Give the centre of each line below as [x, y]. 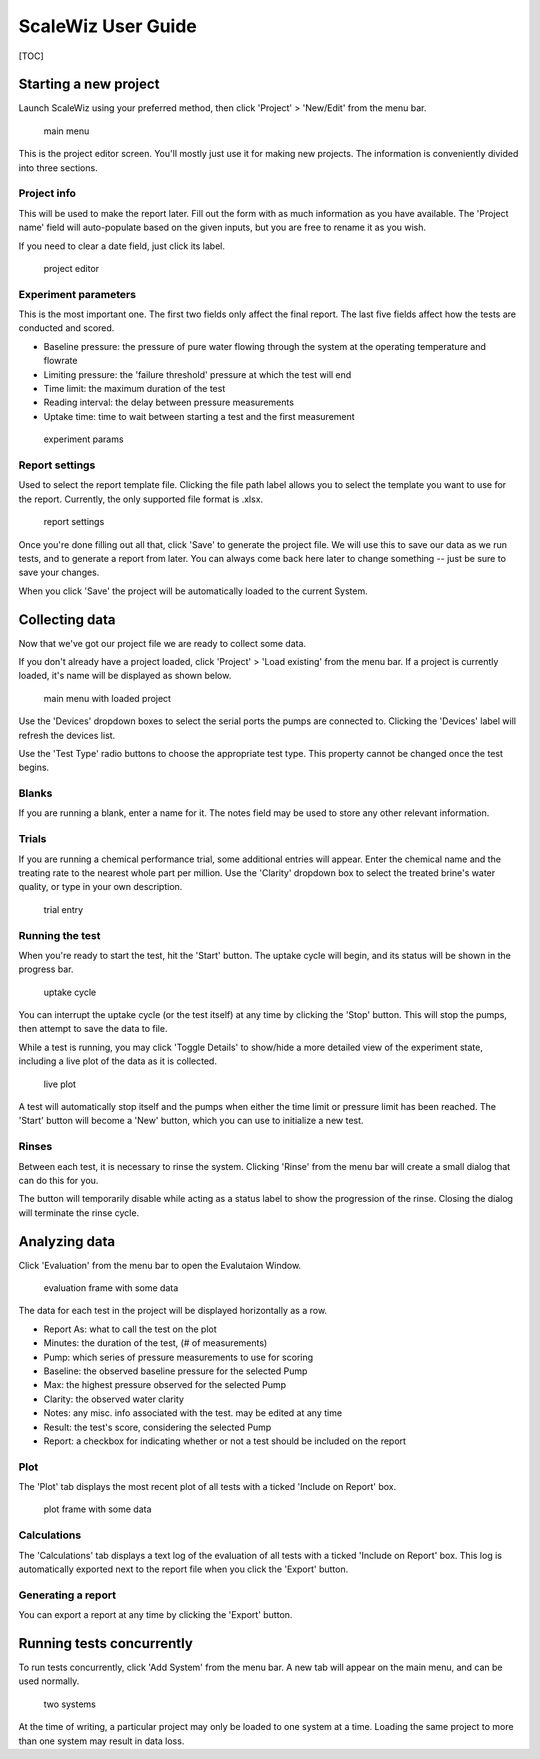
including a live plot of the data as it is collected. [117, 1061]
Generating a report [67, 1595]
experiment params [83, 439]
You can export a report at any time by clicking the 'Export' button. [155, 1615]
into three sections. [58, 167]
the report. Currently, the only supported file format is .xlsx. [141, 499]
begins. [34, 767]
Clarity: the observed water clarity [114, 1399]
